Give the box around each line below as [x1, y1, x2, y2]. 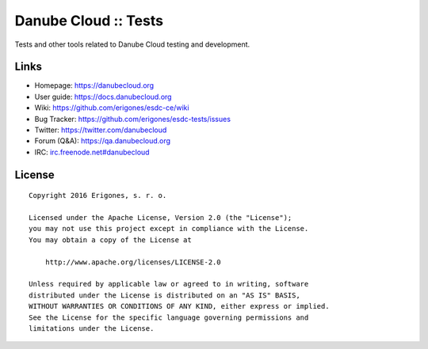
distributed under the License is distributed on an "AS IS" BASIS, [29, 290, 300, 300]
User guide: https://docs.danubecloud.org [34, 92, 172, 101]
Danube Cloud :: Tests [14, 12, 164, 29]
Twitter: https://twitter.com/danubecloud [34, 125, 167, 135]
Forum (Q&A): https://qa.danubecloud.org [34, 136, 170, 146]
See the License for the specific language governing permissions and [29, 313, 309, 322]
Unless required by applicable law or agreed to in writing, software [29, 279, 309, 289]
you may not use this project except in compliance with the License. [29, 224, 309, 233]
